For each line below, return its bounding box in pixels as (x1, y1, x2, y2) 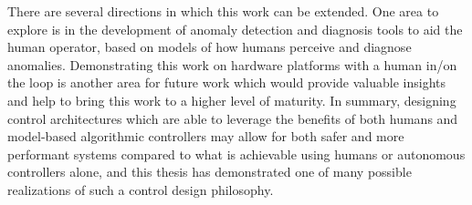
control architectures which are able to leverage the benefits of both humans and (7, 108, 458, 128)
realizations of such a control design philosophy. (7, 179, 274, 199)
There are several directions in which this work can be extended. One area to (7, 2, 439, 20)
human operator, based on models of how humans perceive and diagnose (7, 37, 412, 56)
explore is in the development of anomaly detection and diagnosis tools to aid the (7, 19, 463, 38)
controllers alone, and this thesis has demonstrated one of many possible (7, 162, 412, 181)
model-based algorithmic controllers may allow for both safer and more (7, 127, 404, 146)
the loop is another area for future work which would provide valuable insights (7, 73, 446, 92)
